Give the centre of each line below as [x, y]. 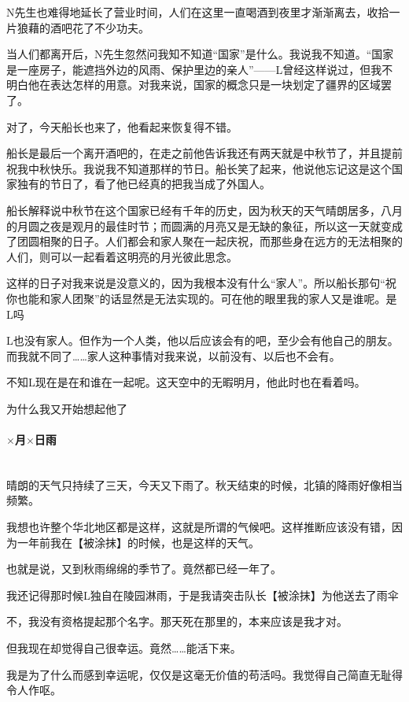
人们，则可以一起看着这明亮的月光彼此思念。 [122, 256]
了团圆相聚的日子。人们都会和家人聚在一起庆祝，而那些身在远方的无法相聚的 [204, 241]
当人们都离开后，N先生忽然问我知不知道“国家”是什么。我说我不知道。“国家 [200, 54]
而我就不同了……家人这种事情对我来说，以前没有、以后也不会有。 [173, 355]
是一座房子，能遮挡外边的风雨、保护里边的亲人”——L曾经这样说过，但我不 [200, 69]
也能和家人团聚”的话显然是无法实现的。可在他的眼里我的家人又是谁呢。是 [207, 298]
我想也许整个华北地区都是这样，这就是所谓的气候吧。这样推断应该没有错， [199, 527]
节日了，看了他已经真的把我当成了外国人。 [160, 184]
